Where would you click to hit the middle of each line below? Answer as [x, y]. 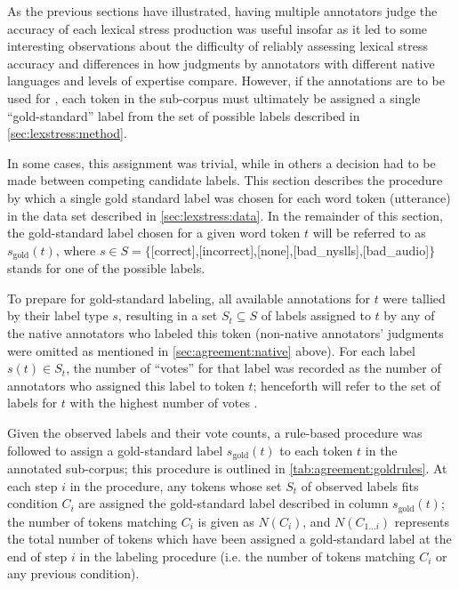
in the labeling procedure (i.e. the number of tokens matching [247, 556]
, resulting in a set [168, 315]
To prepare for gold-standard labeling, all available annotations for [189, 298]
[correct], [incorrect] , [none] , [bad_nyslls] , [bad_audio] [290, 250]
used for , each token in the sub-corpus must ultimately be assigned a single [214, 97]
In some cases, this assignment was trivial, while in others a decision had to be [221, 162]
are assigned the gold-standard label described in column [234, 503]
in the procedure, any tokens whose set [176, 485]
